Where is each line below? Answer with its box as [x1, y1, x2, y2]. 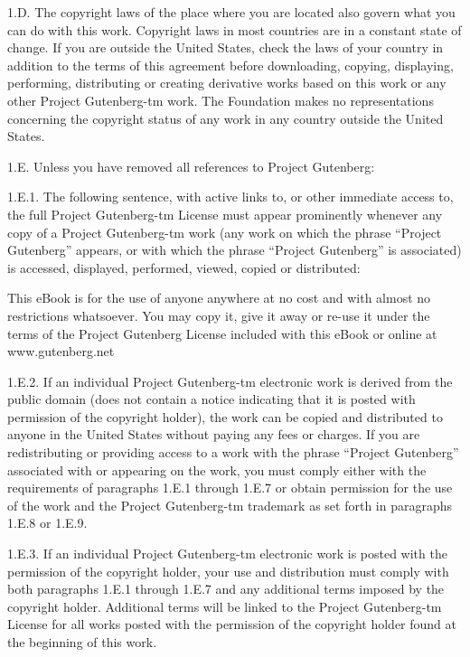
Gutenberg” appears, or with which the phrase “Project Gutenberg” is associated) [7, 240, 462, 259]
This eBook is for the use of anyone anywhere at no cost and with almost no [7, 288, 431, 307]
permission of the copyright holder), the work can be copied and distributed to [7, 407, 443, 426]
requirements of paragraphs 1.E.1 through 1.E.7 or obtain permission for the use [7, 478, 453, 497]
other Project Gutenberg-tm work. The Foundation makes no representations [7, 90, 434, 109]
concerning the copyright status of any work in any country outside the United [7, 108, 444, 127]
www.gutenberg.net [7, 342, 115, 361]
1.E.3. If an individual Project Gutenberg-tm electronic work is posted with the [7, 544, 447, 563]
